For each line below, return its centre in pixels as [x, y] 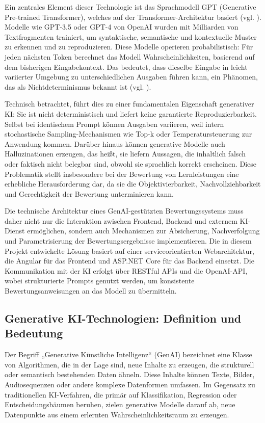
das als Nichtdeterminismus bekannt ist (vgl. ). [78, 86]
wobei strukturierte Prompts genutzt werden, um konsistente [100, 281]
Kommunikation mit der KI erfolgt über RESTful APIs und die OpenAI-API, [126, 270]
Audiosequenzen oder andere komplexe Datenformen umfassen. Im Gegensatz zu [130, 384]
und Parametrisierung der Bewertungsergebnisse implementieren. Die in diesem [128, 241]
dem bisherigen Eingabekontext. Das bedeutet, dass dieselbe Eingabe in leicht [126, 67]
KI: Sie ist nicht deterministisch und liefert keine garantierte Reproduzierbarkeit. [131, 113]
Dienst [15, 231]
